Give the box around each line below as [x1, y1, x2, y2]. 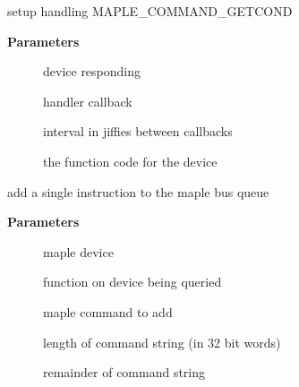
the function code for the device [43, 151, 218, 170]
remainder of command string [43, 363, 206, 382]
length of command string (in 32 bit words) [43, 332, 281, 351]
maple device [43, 242, 114, 261]
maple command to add [43, 302, 173, 321]
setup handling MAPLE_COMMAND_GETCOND [7, 2, 293, 20]
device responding [43, 62, 141, 81]
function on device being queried [43, 272, 222, 291]
